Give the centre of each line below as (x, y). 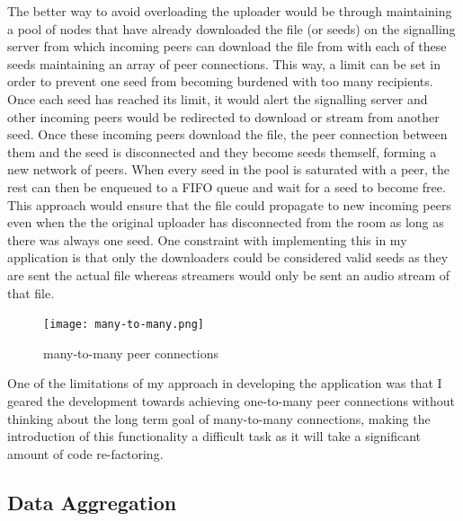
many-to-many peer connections (131, 353)
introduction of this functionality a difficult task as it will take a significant (214, 436)
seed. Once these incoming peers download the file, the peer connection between (227, 134)
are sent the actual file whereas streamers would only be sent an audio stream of (229, 274)
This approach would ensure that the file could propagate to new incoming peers (229, 204)
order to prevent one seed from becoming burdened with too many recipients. (220, 81)
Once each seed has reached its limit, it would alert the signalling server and (218, 98)
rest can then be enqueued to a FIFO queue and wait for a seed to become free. (227, 186)
